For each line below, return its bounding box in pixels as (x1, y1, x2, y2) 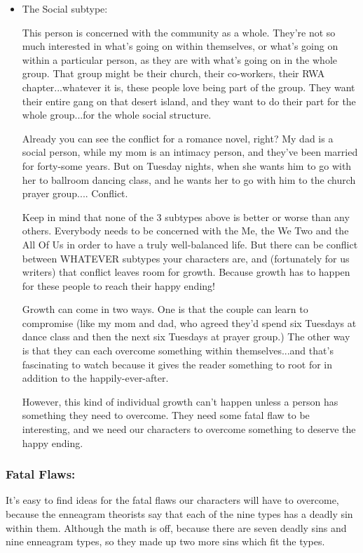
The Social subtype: (22, 1, 108, 15)
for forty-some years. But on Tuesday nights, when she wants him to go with (22, 158, 352, 173)
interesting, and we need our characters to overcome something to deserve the (22, 422, 356, 437)
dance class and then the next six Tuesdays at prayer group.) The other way (22, 329, 350, 344)
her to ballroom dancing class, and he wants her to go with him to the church (22, 172, 356, 187)
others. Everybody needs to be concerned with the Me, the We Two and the (22, 223, 349, 238)
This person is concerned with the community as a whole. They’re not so (22, 25, 336, 39)
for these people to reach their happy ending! (22, 278, 215, 293)
